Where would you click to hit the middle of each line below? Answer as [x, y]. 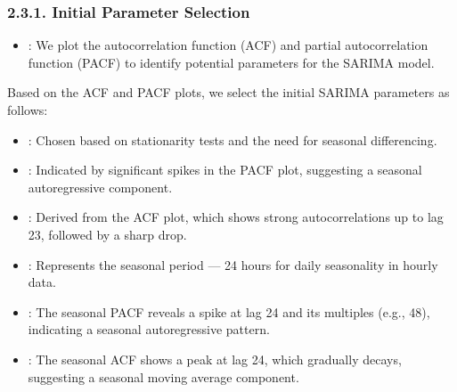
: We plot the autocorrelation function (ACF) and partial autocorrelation [228, 45]
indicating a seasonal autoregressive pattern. [149, 329]
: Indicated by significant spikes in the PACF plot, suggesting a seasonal [225, 170]
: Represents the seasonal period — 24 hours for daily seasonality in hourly [233, 264]
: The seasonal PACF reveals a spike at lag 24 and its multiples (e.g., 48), [229, 311]
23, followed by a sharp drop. [107, 234]
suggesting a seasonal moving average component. [163, 376]
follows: [28, 110]
